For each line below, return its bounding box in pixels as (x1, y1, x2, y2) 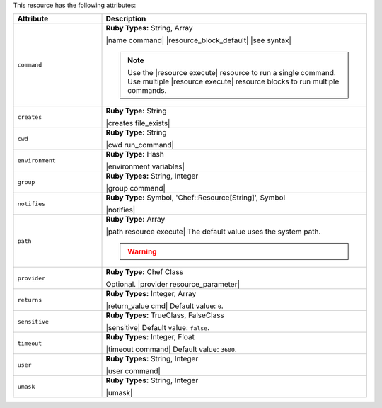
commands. (127, 86, 167, 96)
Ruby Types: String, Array (105, 23, 193, 33)
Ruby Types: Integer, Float (105, 332, 195, 342)
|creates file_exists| (105, 118, 170, 128)
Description (105, 14, 146, 24)
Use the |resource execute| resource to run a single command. (127, 68, 336, 78)
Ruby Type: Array (105, 215, 166, 225)
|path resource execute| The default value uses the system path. (105, 227, 321, 237)
